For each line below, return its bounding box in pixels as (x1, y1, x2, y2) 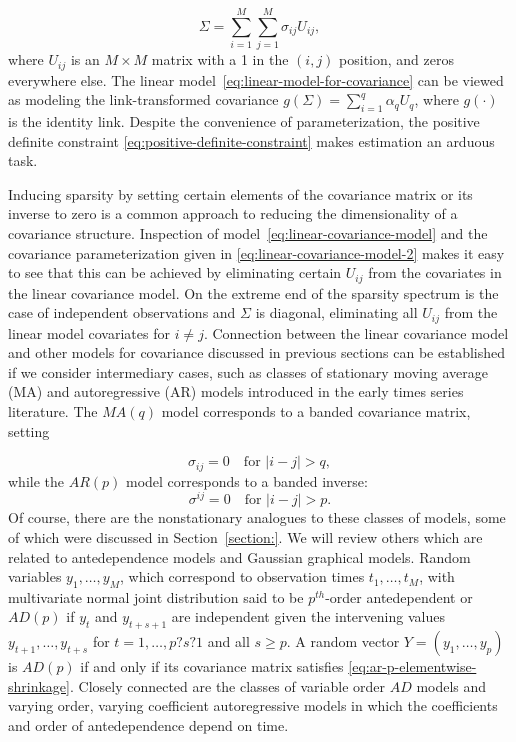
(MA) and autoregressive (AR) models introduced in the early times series (8, 381, 464, 402)
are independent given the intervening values (171, 606, 445, 627)
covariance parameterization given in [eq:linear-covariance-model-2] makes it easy (8, 242, 505, 263)
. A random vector (286, 631, 400, 652)
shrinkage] (8, 675, 70, 696)
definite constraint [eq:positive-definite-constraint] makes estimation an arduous (8, 130, 495, 151)
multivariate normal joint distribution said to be (8, 586, 304, 607)
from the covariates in (368, 262, 502, 283)
